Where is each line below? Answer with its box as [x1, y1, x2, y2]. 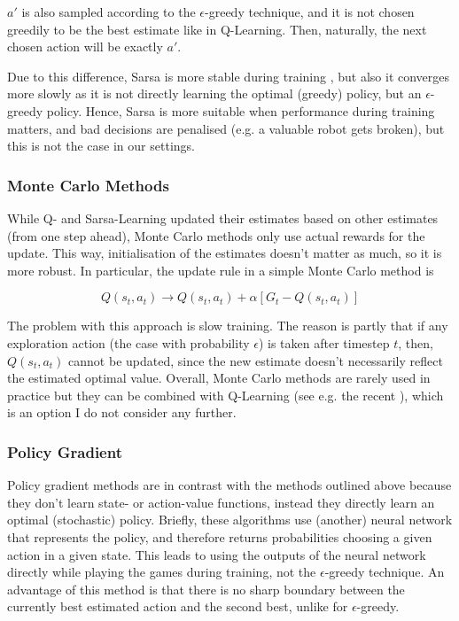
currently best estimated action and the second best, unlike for [7, 597, 348, 616]
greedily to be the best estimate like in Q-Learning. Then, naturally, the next [7, 19, 427, 38]
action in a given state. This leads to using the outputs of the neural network [7, 545, 426, 563]
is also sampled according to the [21, 3, 196, 20]
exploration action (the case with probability [7, 333, 250, 352]
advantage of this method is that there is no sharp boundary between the [7, 579, 405, 598]
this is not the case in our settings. [7, 136, 195, 155]
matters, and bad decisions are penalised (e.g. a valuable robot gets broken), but [7, 119, 445, 137]
